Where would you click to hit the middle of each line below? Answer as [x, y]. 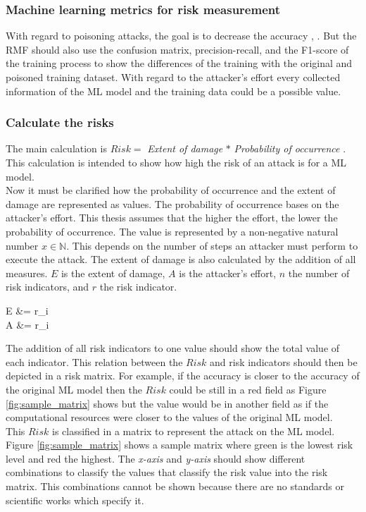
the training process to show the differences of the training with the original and [179, 63]
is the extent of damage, [113, 273]
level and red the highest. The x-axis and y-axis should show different [156, 458]
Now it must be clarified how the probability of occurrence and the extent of [171, 190]
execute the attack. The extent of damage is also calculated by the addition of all [181, 259]
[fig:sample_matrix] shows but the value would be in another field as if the [167, 403]
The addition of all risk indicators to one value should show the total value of [173, 348]
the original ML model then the [74, 389]
